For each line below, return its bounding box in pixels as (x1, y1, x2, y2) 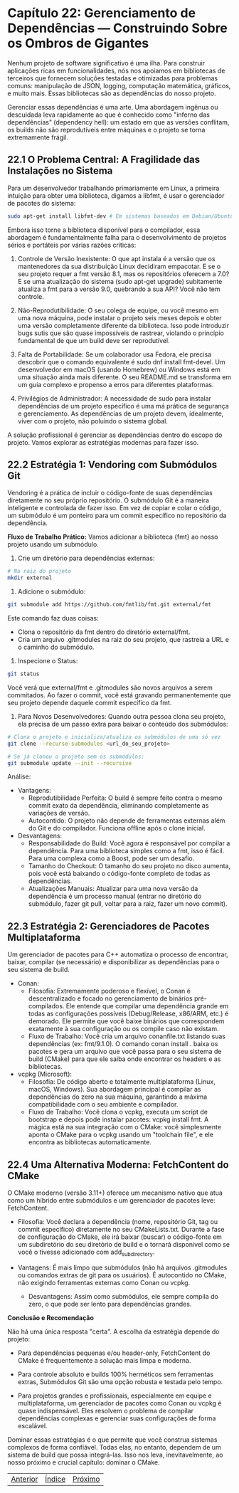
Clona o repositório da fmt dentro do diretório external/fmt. (17, 628, 191, 636)
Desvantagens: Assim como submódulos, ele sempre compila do (28, 1292, 218, 1300)
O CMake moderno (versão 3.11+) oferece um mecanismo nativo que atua (7, 1188, 223, 1197)
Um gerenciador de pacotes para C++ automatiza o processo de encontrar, (7, 950, 229, 959)
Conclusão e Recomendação (7, 1313, 94, 1321)
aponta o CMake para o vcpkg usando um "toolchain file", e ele (28, 1130, 213, 1139)
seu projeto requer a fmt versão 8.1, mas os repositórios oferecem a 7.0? (17, 269, 230, 278)
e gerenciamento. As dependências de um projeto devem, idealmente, (17, 409, 224, 418)
